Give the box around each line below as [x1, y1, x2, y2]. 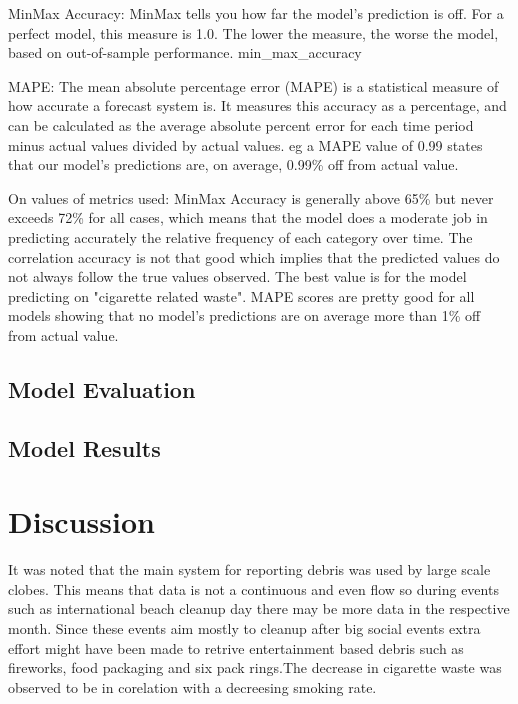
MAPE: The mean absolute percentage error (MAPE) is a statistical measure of [8, 75, 499, 96]
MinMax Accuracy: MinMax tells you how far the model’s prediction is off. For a [8, 3, 504, 23]
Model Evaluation [8, 373, 196, 404]
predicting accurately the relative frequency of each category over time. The [8, 226, 473, 247]
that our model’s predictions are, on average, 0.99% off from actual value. [8, 154, 459, 175]
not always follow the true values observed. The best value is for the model [8, 266, 467, 287]
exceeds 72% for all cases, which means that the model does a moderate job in [8, 207, 488, 228]
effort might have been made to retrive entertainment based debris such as [8, 637, 464, 658]
